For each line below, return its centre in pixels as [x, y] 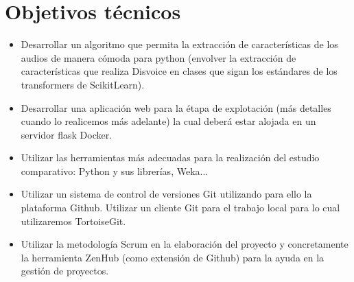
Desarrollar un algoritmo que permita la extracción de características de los [179, 44]
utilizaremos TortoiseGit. [73, 221]
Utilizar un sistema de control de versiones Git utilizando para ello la [166, 194]
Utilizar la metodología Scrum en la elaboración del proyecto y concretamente [185, 244]
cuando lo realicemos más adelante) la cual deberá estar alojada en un [168, 121]
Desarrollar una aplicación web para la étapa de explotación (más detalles [176, 107]
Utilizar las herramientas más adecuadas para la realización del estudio [170, 157]
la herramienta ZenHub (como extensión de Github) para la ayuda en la [173, 257]
